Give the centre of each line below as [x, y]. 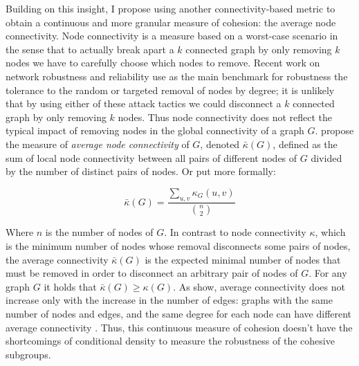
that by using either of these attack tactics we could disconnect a [144, 103]
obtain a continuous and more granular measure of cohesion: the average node [171, 22]
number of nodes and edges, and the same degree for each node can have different [179, 313]
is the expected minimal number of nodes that [243, 259]
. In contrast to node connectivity [235, 232]
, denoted [220, 144]
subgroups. [28, 354]
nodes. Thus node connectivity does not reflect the [225, 117]
